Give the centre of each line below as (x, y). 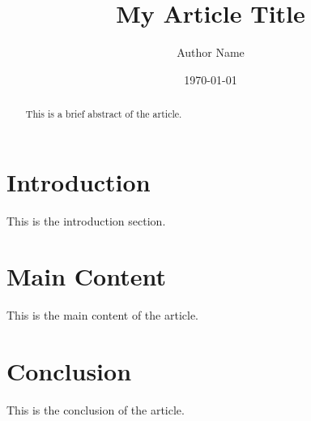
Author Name (211, 52)
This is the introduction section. (86, 220)
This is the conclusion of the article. (96, 410)
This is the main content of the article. (103, 315)
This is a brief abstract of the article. (104, 114)
